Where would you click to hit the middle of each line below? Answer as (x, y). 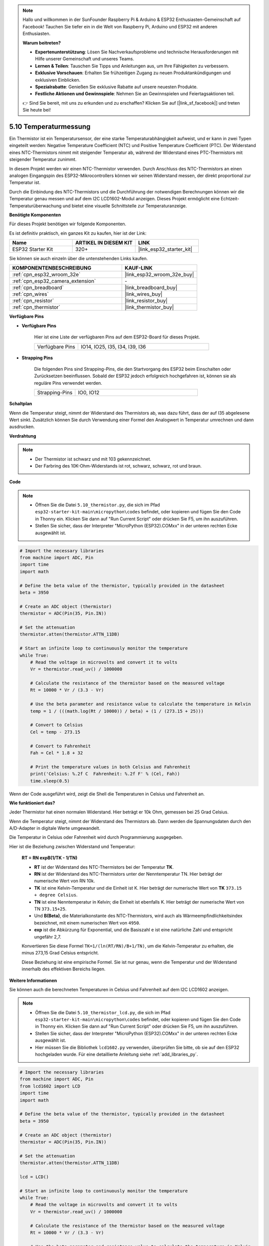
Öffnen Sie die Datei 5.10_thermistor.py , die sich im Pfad (98, 505)
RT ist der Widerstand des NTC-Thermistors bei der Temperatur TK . (104, 867)
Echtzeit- (230, 199)
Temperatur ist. (25, 182)
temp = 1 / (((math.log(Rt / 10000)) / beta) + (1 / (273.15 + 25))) (117, 711)
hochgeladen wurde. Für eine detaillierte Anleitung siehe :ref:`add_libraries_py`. (117, 1055)
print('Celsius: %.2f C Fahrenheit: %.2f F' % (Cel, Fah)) (105, 774)
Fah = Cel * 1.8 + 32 (57, 753)
